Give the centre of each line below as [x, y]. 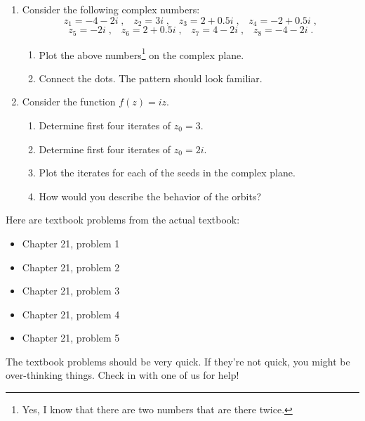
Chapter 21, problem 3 [71, 291]
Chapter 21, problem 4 [71, 314]
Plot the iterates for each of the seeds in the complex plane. [167, 173]
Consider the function [69, 102]
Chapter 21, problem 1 [71, 243]
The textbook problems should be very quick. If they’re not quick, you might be [178, 361]
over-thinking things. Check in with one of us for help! [122, 375]
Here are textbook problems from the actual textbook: [123, 220]
